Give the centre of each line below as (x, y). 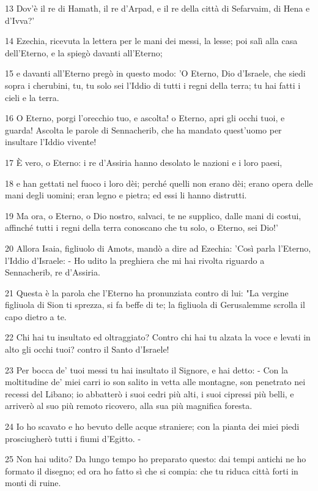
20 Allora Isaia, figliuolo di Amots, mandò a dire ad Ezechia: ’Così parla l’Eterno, (158, 248)
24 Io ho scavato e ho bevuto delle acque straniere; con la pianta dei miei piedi (152, 426)
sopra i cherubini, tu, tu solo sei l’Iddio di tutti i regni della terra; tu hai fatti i (153, 85)
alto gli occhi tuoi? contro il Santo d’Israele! (87, 349)
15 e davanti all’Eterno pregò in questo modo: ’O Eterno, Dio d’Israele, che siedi (155, 73)
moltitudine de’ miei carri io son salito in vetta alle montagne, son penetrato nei (155, 382)
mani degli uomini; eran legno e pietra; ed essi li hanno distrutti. (126, 195)
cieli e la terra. (32, 97)
